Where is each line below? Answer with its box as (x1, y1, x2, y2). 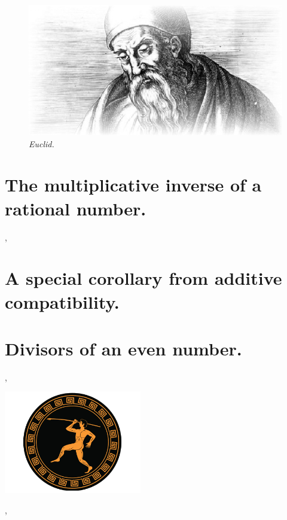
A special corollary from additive (5, 266, 282, 290)
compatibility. (5, 289, 120, 314)
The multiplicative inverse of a (5, 172, 262, 197)
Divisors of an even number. (5, 336, 242, 360)
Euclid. (29, 137, 54, 150)
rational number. (5, 196, 146, 220)
